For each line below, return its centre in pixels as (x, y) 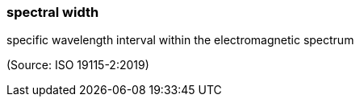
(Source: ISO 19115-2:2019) (78, 65)
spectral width (53, 12)
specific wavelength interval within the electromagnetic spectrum (180, 40)
